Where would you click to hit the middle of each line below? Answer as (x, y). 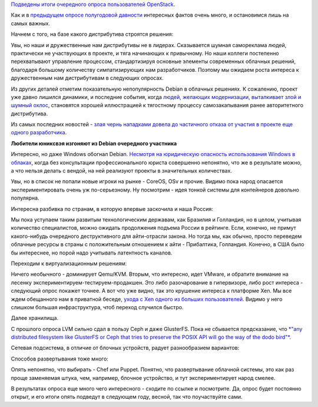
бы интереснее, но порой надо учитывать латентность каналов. (92, 253)
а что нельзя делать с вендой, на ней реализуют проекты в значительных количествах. (122, 171)
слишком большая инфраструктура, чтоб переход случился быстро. (97, 307)
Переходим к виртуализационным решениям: (69, 263)
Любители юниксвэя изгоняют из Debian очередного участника (94, 143)
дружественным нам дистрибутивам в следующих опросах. (87, 78)
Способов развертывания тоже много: (60, 359)
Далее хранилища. (35, 318)
